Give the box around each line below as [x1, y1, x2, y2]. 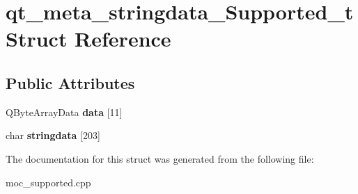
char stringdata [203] [6, 128, 100, 143]
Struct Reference [6, 24, 171, 53]
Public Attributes [6, 72, 135, 93]
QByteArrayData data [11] [6, 104, 123, 119]
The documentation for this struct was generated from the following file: [6, 151, 314, 165]
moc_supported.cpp [6, 175, 91, 189]
